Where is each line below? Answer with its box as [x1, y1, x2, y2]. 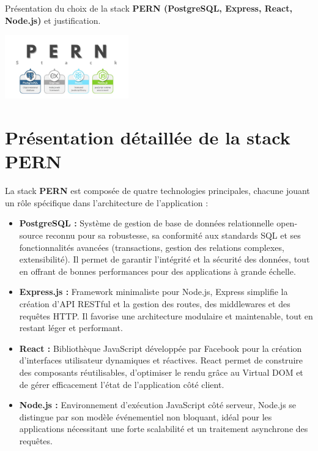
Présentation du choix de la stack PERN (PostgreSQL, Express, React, [5, 2, 292, 14]
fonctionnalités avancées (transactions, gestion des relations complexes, [19, 240, 284, 253]
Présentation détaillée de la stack [5, 125, 290, 150]
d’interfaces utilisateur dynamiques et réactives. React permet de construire [19, 354, 303, 367]
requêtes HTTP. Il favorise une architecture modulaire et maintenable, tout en [19, 309, 313, 322]
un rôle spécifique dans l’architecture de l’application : [5, 196, 209, 209]
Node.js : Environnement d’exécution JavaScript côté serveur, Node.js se [19, 398, 297, 411]
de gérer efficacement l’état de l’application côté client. [19, 378, 224, 390]
